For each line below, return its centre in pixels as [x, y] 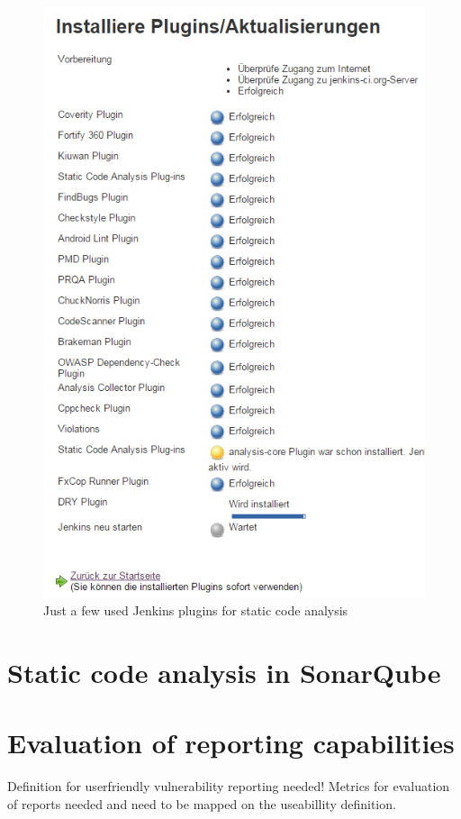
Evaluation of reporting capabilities [231, 743]
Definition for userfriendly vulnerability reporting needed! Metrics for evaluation [229, 786]
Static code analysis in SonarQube [224, 673]
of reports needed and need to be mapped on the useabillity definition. [202, 803]
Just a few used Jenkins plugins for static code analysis [196, 610]
